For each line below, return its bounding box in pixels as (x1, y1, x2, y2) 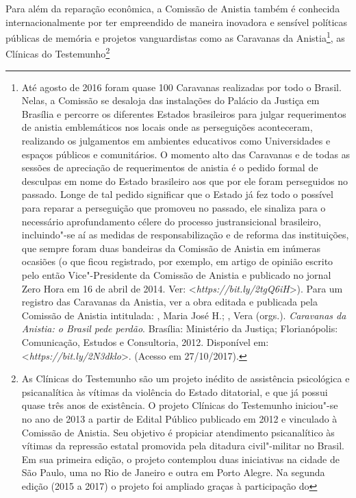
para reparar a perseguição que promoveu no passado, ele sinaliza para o (21, 201, 326, 215)
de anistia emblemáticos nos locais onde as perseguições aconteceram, (21, 120, 313, 134)
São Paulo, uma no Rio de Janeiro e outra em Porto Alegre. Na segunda (21, 465, 325, 480)
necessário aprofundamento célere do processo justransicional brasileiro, (21, 214, 321, 228)
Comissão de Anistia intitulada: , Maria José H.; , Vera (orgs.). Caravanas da (21, 308, 346, 322)
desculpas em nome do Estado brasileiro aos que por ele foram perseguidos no (21, 173, 348, 188)
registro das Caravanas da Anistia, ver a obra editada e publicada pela (21, 295, 318, 309)
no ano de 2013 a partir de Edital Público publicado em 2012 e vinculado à (21, 411, 338, 425)
